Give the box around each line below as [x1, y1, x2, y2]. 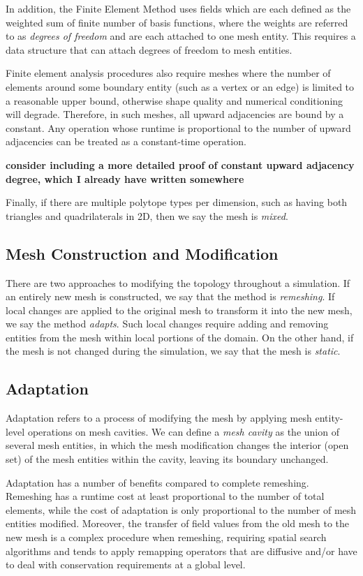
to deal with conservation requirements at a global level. [6, 557, 246, 572]
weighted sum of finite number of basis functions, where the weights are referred [6, 15, 348, 29]
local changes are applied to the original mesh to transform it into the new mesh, [6, 302, 353, 317]
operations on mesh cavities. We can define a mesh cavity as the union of [27, 424, 339, 438]
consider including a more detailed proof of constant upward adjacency [6, 157, 355, 172]
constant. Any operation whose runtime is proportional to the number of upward [6, 120, 351, 135]
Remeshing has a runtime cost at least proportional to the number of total [6, 489, 325, 503]
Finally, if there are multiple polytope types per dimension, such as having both [6, 195, 348, 209]
